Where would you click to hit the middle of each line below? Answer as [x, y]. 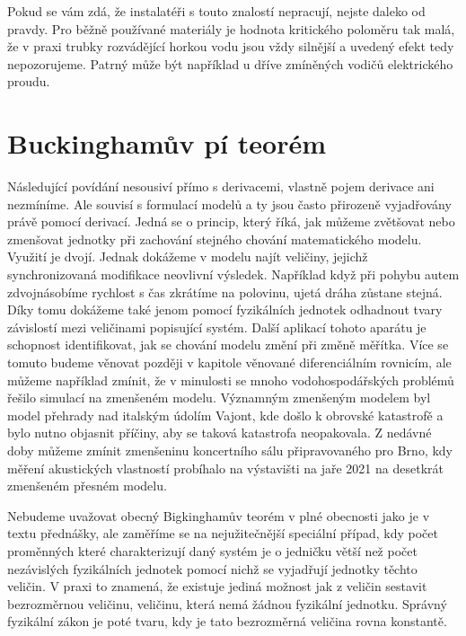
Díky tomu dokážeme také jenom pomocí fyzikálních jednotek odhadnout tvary [225, 309]
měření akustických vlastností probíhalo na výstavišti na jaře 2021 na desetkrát [225, 468]
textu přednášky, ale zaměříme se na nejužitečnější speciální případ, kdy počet [223, 533]
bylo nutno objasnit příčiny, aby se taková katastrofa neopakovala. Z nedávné [220, 433]
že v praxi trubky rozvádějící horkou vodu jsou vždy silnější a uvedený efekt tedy [231, 46]
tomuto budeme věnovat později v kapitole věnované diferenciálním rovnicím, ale [229, 362]
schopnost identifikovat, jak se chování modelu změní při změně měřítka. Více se [228, 344]
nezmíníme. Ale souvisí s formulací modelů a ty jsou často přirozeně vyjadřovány [229, 203]
